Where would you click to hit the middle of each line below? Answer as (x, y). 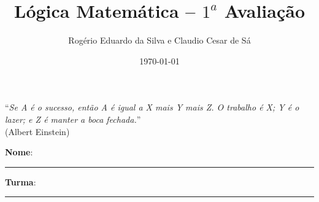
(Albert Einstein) (37, 131)
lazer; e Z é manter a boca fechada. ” (73, 119)
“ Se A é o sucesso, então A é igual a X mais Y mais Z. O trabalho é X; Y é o (152, 107)
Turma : (21, 181)
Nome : (19, 152)
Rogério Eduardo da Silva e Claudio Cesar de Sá (159, 40)
